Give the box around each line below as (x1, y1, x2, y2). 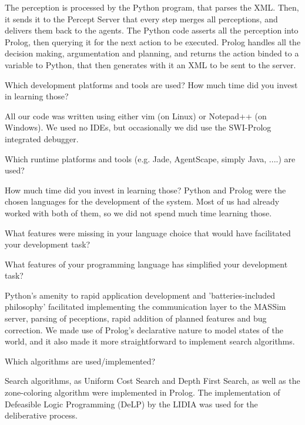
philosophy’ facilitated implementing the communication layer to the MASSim (5, 300, 286, 313)
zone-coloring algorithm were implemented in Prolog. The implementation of (5, 386, 280, 399)
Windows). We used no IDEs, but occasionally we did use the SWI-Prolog (5, 121, 272, 133)
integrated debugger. (5, 132, 79, 145)
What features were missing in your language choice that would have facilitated (5, 226, 291, 239)
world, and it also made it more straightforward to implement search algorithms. (5, 335, 295, 347)
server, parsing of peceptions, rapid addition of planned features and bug (5, 312, 267, 324)
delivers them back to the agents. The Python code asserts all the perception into (5, 24, 299, 36)
